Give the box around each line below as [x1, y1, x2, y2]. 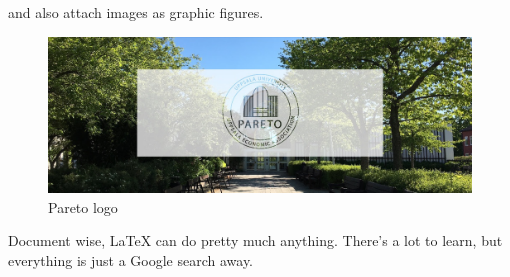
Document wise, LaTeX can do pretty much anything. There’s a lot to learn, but [8, 230, 503, 251]
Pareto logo [48, 196, 118, 217]
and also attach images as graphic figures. [8, 2, 264, 22]
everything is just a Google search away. [8, 249, 253, 270]
